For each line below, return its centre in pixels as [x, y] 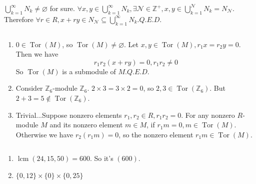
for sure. [62, 8]
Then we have [37, 54]
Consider [29, 88]
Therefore [19, 19]
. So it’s [101, 158]
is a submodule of [89, 71]
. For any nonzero [208, 115]
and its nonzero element [86, 125]
